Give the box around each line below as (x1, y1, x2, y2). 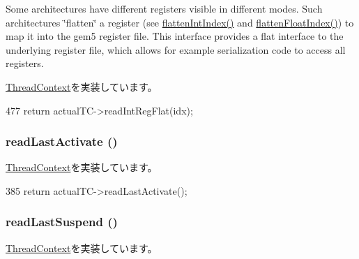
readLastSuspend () (6, 213, 118, 230)
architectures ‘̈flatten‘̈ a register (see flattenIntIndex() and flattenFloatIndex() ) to (6, 15, 354, 29)
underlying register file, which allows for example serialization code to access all (6, 42, 346, 57)
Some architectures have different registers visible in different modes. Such (6, 1, 323, 15)
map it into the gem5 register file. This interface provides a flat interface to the (6, 29, 344, 43)
